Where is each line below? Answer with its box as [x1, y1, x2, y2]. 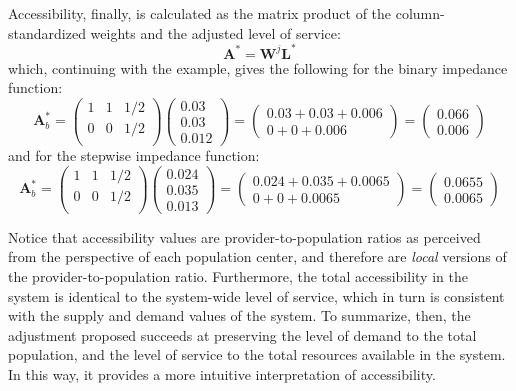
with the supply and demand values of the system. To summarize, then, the [8, 305, 471, 326]
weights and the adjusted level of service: [90, 22, 341, 43]
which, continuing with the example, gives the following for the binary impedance [8, 57, 508, 78]
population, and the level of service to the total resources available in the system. [8, 344, 506, 365]
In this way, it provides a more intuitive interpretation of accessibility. [8, 363, 436, 384]
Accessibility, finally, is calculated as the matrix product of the [8, 3, 392, 23]
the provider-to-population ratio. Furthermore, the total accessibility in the [8, 265, 468, 286]
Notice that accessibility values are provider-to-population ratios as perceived [8, 226, 481, 247]
